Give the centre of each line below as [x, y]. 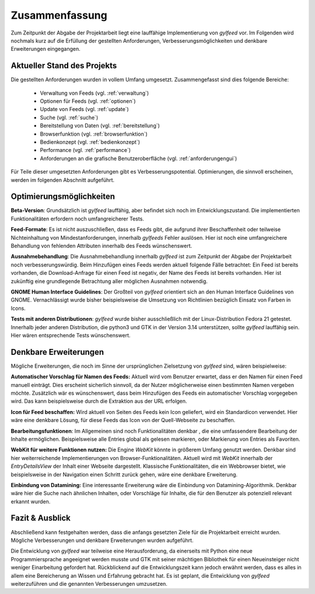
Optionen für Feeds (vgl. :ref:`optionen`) [88, 101]
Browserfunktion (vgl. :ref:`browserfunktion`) [94, 134]
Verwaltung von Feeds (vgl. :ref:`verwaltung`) [94, 93]
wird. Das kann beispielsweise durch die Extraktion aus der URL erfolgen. [99, 401]
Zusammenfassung [59, 15]
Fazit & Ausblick [41, 518]
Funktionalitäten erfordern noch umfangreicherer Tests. [77, 219]
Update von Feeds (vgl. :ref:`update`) [85, 109]
